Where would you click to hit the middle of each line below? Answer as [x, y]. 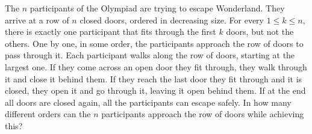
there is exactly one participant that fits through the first [111, 32]
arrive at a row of [37, 20]
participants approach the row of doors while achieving [203, 114]
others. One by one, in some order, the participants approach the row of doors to [154, 43]
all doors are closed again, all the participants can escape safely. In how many [148, 102]
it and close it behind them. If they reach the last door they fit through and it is [154, 78]
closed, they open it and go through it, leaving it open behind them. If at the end [155, 90]
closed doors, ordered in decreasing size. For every [172, 20]
